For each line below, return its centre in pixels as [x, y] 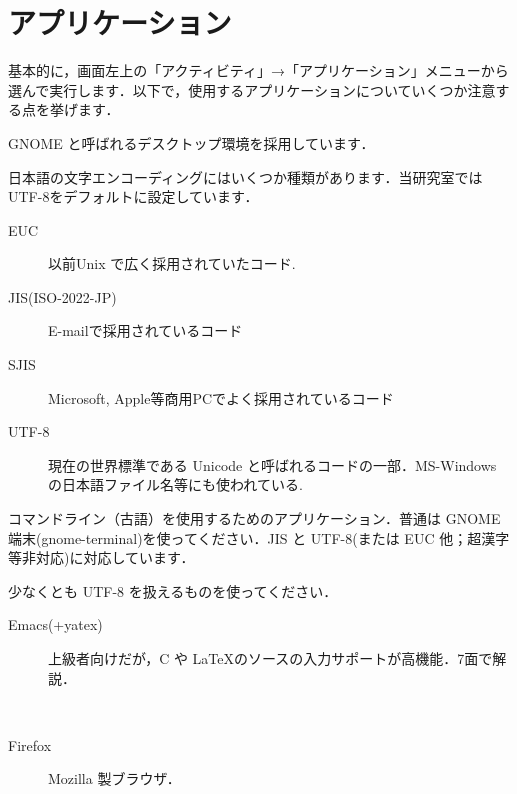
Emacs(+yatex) [55, 624]
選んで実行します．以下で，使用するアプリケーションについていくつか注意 [252, 89]
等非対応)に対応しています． [101, 557]
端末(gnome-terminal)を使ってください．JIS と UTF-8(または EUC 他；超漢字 [259, 537]
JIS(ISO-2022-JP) [62, 296]
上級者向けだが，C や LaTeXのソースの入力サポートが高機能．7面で [270, 658]
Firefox [30, 744]
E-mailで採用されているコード [145, 330]
